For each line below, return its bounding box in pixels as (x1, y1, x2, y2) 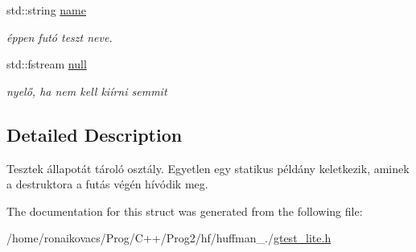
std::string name (6, 2, 86, 18)
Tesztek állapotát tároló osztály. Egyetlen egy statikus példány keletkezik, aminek (6, 159, 410, 176)
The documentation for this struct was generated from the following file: (6, 202, 363, 219)
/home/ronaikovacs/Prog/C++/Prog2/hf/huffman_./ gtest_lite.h (6, 229, 332, 246)
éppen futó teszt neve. (6, 28, 113, 45)
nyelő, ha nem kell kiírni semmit (6, 82, 167, 99)
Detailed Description (6, 122, 183, 147)
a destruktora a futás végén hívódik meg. (6, 176, 208, 192)
